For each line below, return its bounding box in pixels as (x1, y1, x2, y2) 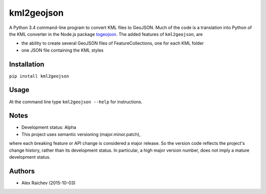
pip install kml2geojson (9, 73, 69, 79)
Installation (9, 60, 44, 68)
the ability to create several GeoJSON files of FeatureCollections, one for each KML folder (21, 40, 204, 46)
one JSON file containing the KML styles (21, 47, 103, 53)
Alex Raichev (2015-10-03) (21, 180, 76, 186)
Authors (9, 167, 35, 175)
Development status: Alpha (21, 124, 76, 130)
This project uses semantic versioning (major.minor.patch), (21, 131, 141, 137)
